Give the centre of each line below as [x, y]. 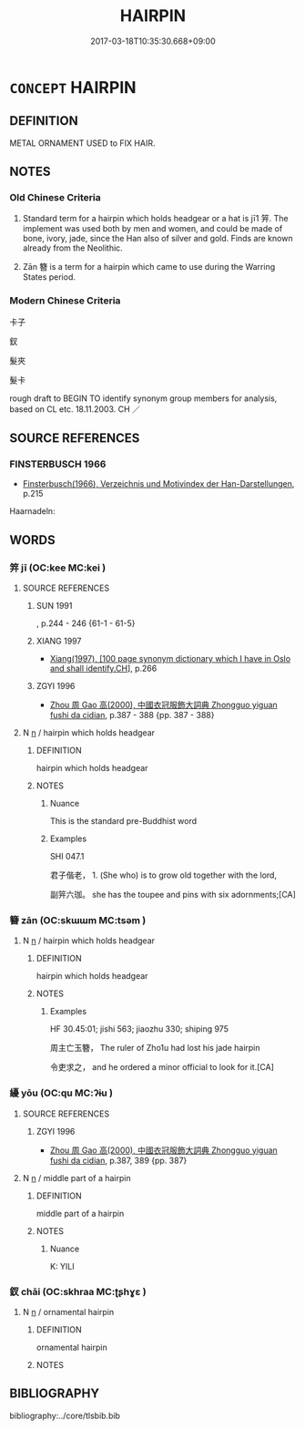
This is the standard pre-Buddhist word [123, 821]
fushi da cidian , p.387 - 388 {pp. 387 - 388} [132, 715]
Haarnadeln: [33, 511]
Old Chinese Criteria [56, 198]
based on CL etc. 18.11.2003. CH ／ [75, 409]
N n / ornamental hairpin [68, 1312]
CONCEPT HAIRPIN [73, 87]
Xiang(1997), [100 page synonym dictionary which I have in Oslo [170, 659]
